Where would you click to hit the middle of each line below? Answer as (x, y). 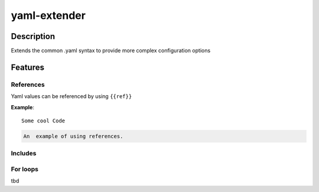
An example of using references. (73, 136)
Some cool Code (43, 121)
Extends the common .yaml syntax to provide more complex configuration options (111, 51)
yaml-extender (48, 15)
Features (27, 67)
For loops (25, 169)
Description (33, 36)
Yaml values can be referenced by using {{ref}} (71, 96)
